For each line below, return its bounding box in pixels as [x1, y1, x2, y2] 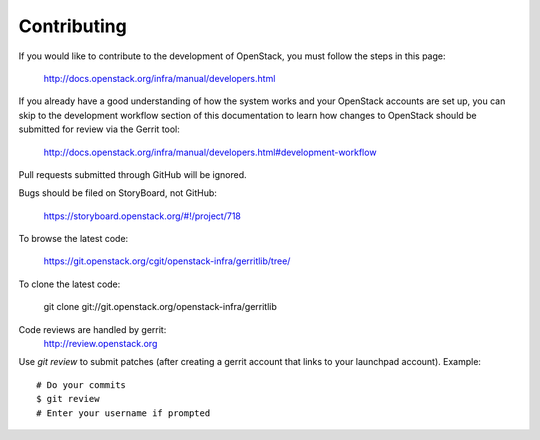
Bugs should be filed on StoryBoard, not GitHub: [18, 187, 217, 199]
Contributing [18, 15, 127, 37]
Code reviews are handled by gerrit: [18, 323, 167, 335]
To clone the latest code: [18, 278, 121, 290]
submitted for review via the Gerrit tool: [18, 123, 180, 135]
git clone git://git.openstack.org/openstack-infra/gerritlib [43, 301, 277, 313]
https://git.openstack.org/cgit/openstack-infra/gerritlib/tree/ [43, 255, 291, 267]
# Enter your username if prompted [36, 407, 211, 419]
